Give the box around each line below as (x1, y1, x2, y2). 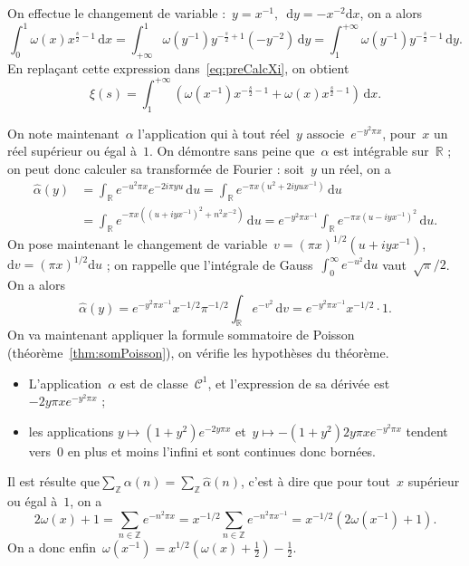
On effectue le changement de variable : (7, 4, 226, 22)
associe (306, 123, 345, 142)
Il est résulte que (7, 472, 100, 491)
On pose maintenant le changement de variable (7, 234, 268, 253)
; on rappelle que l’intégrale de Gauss (106, 254, 313, 273)
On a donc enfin (7, 538, 97, 557)
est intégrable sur (333, 141, 429, 160)
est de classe (120, 373, 188, 392)
